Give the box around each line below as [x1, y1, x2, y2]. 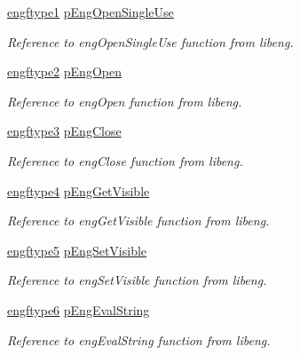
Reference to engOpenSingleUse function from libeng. [7, 32, 294, 51]
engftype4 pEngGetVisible [7, 181, 150, 200]
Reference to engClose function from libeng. [7, 151, 243, 170]
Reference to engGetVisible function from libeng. [7, 211, 270, 230]
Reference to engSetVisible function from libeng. [7, 271, 267, 289]
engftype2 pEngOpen [7, 62, 122, 81]
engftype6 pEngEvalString [7, 300, 150, 319]
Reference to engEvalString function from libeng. [7, 330, 271, 349]
